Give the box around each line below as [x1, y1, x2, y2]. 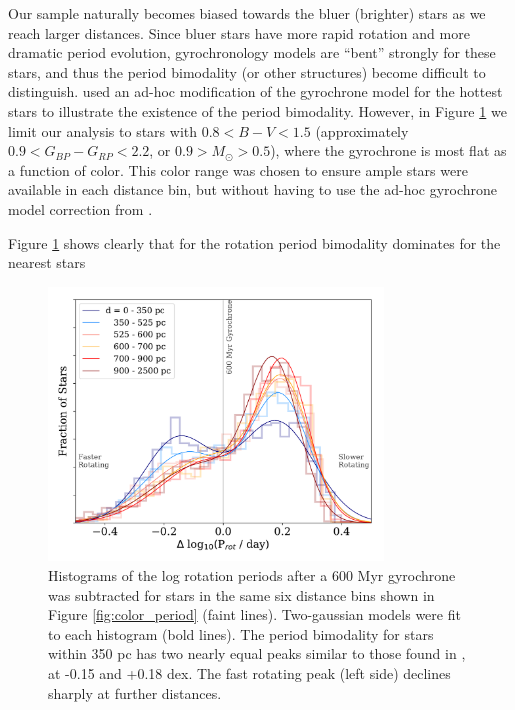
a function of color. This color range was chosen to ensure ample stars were [8, 159, 468, 180]
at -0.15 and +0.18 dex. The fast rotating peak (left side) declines [48, 662, 451, 683]
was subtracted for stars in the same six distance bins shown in [48, 584, 435, 605]
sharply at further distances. [48, 682, 222, 703]
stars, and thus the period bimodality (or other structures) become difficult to [8, 61, 486, 82]
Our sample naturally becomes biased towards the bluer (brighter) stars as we [8, 3, 486, 23]
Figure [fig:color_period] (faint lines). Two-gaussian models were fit [48, 604, 461, 625]
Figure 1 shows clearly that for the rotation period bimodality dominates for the [8, 232, 501, 253]
